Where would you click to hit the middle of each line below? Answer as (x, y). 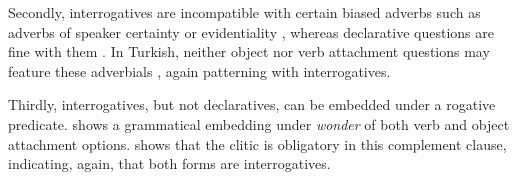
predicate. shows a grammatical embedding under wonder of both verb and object (259, 123)
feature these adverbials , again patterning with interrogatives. (199, 70)
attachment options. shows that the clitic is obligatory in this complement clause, (257, 143)
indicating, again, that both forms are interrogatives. (169, 163)
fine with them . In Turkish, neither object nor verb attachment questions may (249, 51)
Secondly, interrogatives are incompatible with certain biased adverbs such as (244, 12)
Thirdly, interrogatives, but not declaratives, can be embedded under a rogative (252, 104)
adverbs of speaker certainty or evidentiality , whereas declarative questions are (251, 31)
